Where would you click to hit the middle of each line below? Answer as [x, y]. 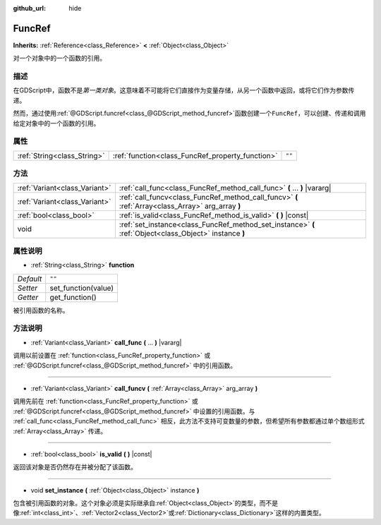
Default [30, 279]
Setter [28, 288]
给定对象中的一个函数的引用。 [56, 123]
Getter [28, 297]
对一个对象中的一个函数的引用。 [59, 58]
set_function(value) [82, 288]
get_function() [73, 297]
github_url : [29, 8]
